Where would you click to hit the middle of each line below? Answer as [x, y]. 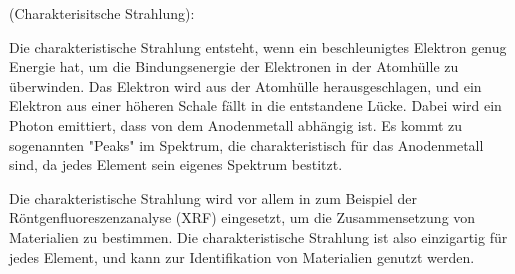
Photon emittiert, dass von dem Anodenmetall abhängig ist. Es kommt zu [236, 124]
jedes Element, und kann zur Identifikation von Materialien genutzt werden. [242, 256]
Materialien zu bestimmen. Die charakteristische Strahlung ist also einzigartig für [258, 236]
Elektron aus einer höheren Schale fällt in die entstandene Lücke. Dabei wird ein [255, 105]
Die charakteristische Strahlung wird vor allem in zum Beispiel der [213, 197]
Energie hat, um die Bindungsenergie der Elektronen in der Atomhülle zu [234, 66]
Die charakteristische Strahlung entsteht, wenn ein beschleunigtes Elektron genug [258, 46]
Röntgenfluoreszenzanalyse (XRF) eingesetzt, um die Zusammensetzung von [242, 217]
